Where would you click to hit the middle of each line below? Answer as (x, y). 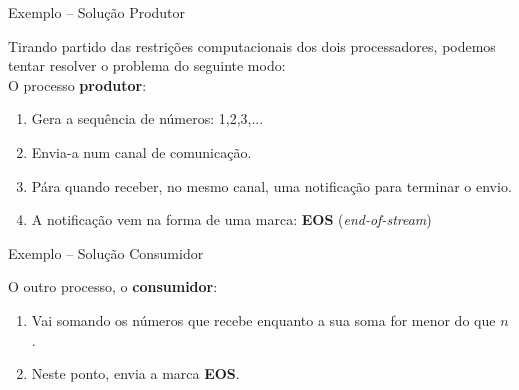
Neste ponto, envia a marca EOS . (135, 373)
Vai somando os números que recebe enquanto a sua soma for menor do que (263, 319)
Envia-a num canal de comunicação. (141, 151)
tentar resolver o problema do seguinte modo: (147, 65)
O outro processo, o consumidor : (113, 286)
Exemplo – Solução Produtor (97, 12)
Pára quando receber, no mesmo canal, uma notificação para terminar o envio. (271, 185)
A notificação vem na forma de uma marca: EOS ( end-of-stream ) (231, 219)
